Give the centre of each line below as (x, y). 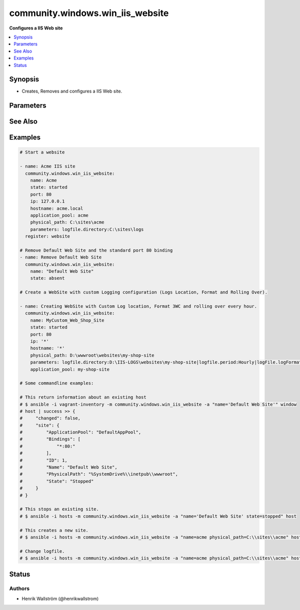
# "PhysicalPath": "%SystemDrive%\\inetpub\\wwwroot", (99, 474)
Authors (19, 588)
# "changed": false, (50, 418)
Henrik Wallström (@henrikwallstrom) (60, 598)
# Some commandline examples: (57, 383)
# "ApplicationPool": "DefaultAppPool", (80, 432)
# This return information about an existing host (83, 397)
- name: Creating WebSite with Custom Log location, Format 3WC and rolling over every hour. (138, 306)
